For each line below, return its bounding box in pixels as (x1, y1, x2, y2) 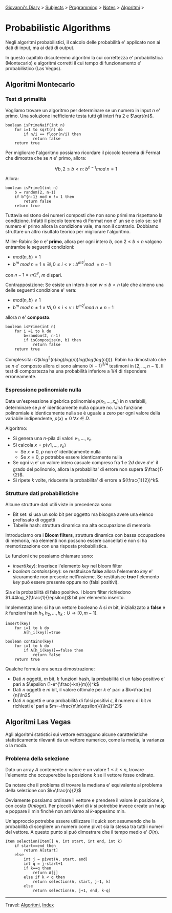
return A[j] (32, 870, 58, 876)
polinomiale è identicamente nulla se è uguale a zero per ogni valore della (5, 410, 160, 416)
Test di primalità (5, 96, 47, 103)
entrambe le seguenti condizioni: (5, 244, 75, 250)
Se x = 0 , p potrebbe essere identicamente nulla (20, 454, 122, 460)
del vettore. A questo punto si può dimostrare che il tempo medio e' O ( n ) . (5, 829, 160, 835)
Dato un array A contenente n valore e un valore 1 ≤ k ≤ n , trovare (5, 767, 144, 773)
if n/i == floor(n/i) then (24, 132, 81, 137)
